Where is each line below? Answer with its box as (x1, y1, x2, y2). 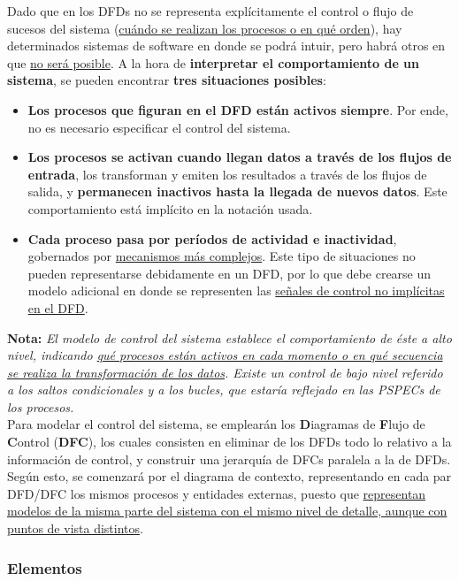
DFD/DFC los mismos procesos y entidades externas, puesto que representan (7, 484, 426, 502)
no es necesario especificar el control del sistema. (27, 118, 291, 136)
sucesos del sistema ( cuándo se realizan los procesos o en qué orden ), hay (7, 19, 402, 37)
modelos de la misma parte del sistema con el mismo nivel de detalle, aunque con (7, 501, 448, 520)
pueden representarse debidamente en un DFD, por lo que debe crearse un (27, 264, 432, 282)
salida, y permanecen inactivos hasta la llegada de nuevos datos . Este (27, 182, 448, 201)
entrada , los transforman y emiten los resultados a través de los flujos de (27, 164, 427, 183)
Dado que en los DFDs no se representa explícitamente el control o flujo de (7, 2, 414, 19)
